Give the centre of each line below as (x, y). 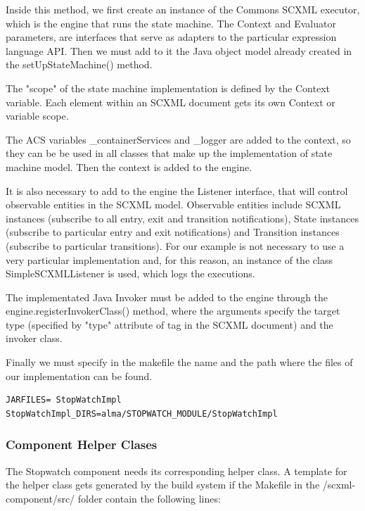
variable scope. (37, 116)
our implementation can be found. (79, 376)
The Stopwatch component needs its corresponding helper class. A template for (177, 471)
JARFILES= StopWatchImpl (64, 400)
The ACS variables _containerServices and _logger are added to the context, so (178, 139)
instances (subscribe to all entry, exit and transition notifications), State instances (182, 218)
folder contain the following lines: (149, 498)
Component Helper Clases (82, 444)
